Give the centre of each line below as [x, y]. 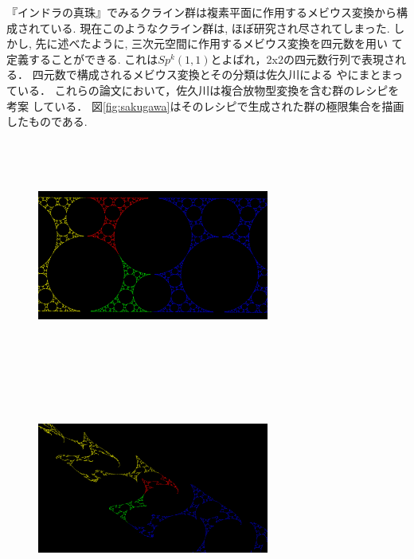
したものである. [47, 121]
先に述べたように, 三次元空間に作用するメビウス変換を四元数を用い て [219, 43]
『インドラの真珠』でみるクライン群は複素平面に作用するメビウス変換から [201, 12]
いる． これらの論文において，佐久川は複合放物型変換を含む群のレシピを [208, 90]
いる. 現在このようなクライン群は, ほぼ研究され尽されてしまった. [220, 27]
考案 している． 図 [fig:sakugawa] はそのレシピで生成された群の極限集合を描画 [205, 106]
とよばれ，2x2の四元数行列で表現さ [303, 59]
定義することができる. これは [82, 59]
